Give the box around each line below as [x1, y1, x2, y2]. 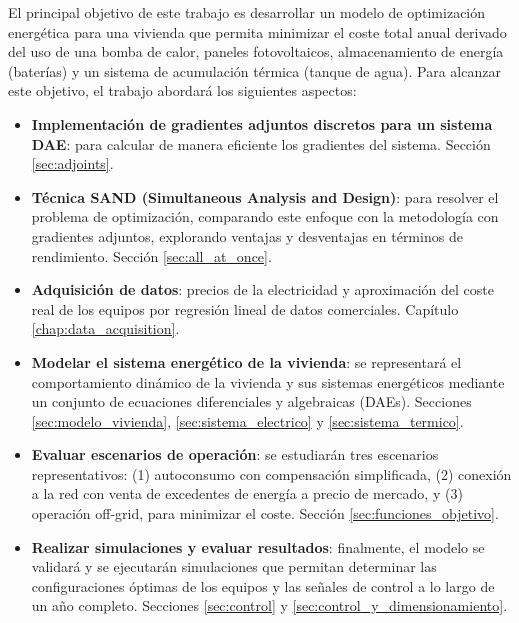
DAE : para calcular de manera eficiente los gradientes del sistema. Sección [31, 133, 491, 154]
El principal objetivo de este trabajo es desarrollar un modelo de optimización [8, 2, 486, 22]
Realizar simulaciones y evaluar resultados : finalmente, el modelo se [31, 536, 485, 557]
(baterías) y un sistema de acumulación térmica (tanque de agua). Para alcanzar [8, 60, 501, 81]
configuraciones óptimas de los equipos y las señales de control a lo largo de [31, 575, 495, 596]
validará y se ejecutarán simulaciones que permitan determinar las [31, 556, 437, 577]
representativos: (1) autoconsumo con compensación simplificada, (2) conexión [31, 463, 512, 484]
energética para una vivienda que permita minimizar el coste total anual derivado [8, 21, 507, 42]
